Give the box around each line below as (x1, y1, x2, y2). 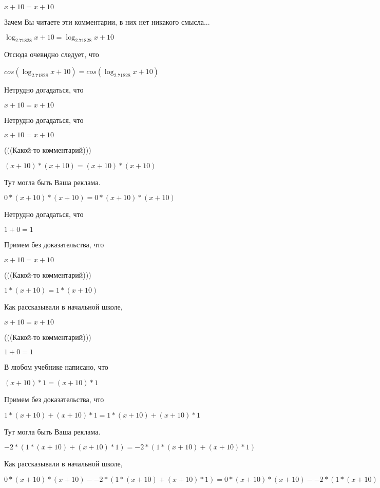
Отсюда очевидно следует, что (4, 49, 99, 60)
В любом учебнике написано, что (4, 362, 108, 372)
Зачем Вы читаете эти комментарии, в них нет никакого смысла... (4, 16, 210, 27)
